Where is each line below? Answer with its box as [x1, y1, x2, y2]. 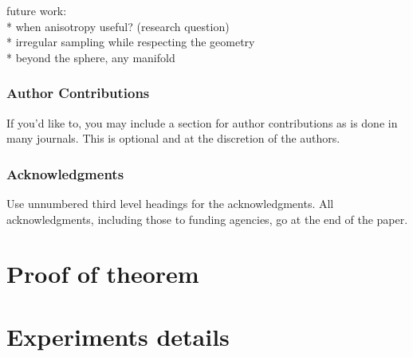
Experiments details [6, 320, 230, 352]
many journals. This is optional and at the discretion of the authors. [6, 130, 340, 147]
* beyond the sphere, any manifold [6, 49, 175, 65]
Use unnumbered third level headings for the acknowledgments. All [6, 195, 334, 211]
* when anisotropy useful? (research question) [6, 18, 230, 34]
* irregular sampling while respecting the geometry [6, 33, 255, 50]
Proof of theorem [6, 257, 199, 290]
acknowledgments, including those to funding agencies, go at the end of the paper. [6, 210, 408, 227]
